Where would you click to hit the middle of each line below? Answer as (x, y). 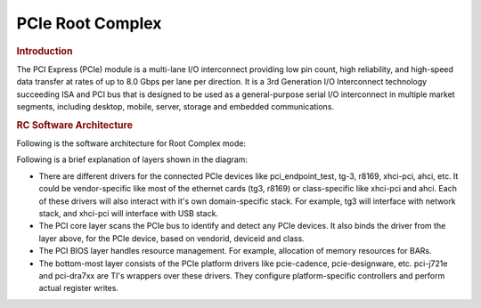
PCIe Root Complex (89, 23)
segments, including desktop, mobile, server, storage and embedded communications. (175, 106)
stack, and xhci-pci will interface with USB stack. (128, 213)
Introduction (45, 51)
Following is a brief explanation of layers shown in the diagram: (132, 159)
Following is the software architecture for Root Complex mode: (131, 143)
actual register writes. (79, 288)
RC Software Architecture (75, 125)
